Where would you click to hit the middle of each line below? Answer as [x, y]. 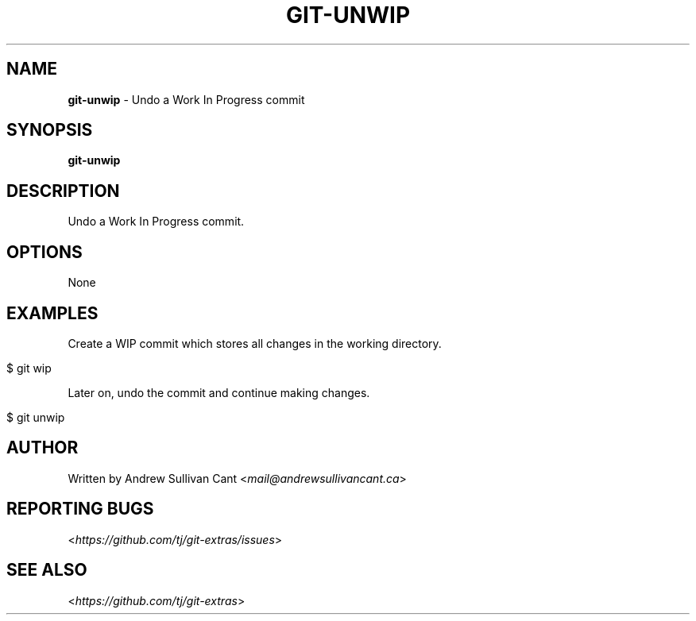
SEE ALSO [47, 570]
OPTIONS [44, 252]
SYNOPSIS [50, 130]
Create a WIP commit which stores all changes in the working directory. [255, 343]
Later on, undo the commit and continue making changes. [219, 392]
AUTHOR [43, 448]
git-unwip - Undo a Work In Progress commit [186, 99]
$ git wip [29, 368]
